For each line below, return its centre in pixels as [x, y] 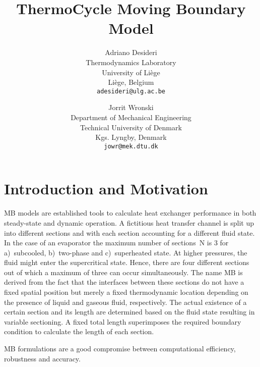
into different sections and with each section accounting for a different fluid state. [129, 232]
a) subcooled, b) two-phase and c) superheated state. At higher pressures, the [126, 252]
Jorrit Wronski [131, 107]
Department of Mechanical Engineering [131, 117]
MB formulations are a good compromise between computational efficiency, [120, 349]
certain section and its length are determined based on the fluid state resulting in [129, 312]
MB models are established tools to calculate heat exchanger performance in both [130, 213]
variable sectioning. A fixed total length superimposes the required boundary [123, 321]
